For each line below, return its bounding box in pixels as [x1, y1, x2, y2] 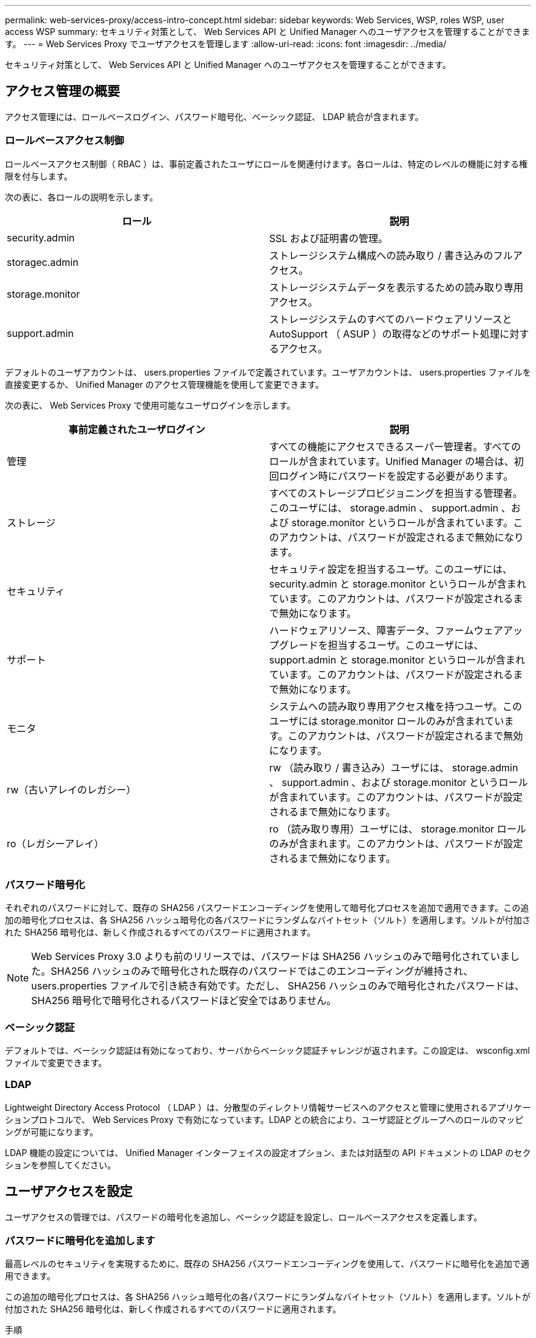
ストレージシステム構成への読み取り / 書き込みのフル [269, 249, 513, 262]
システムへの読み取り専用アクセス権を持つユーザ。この [269, 700, 523, 712]
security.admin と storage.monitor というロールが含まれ [269, 577, 527, 590]
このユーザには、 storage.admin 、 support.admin [269, 501, 499, 514]
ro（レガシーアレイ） [7, 837, 104, 850]
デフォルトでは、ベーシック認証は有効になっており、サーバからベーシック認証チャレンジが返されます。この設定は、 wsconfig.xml [5, 1045, 530, 1056]
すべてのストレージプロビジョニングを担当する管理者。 [269, 486, 523, 499]
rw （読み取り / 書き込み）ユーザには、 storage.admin [269, 761, 518, 774]
